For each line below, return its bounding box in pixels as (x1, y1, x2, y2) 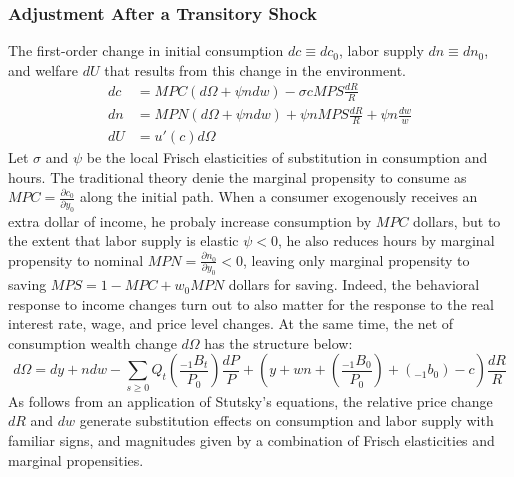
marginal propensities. (8, 449, 144, 470)
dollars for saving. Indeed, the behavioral (228, 274, 480, 295)
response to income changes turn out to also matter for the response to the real (8, 293, 494, 314)
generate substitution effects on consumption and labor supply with (79, 410, 494, 431)
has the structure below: (204, 332, 353, 353)
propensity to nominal (8, 249, 144, 270)
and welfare (8, 59, 79, 80)
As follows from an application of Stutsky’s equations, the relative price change (8, 390, 493, 411)
